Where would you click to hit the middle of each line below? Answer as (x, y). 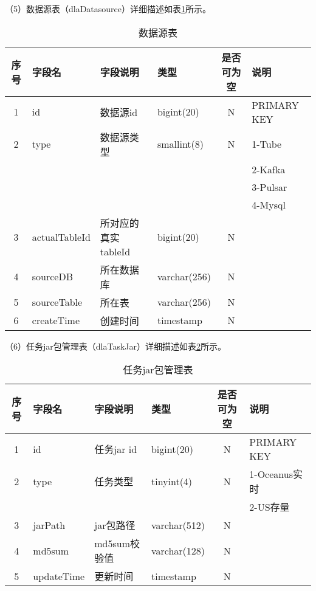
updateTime (59, 576)
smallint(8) (180, 144)
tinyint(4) (172, 481)
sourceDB (53, 277)
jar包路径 (115, 525)
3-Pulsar (270, 187)
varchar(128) (178, 550)
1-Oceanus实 (276, 474)
